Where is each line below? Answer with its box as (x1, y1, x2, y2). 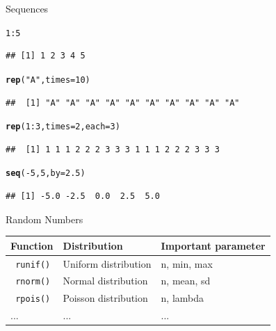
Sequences (6, 1, 49, 15)
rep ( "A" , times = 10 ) (6, 74, 90, 85)
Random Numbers (6, 211, 83, 226)
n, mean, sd (161, 273, 211, 288)
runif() (15, 259, 51, 270)
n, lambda (161, 291, 204, 305)
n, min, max (161, 256, 213, 271)
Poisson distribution (63, 291, 148, 305)
